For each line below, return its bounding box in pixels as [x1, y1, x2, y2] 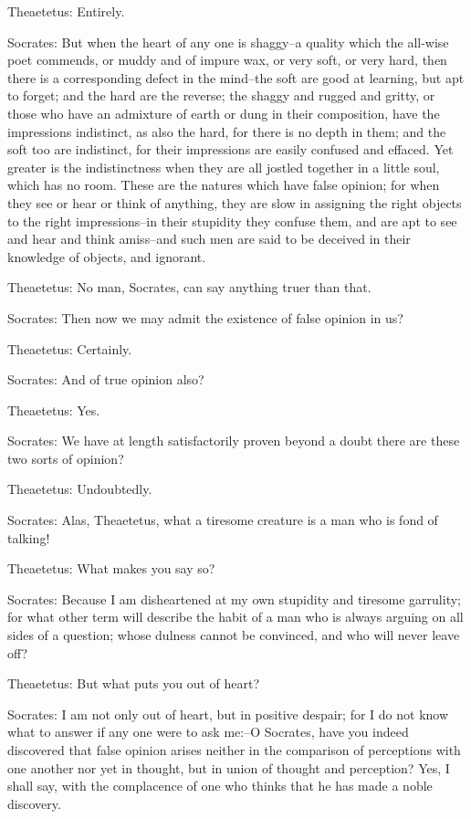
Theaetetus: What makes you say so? [7, 559, 215, 578]
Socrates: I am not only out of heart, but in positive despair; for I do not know [7, 704, 449, 723]
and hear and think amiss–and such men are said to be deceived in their [7, 229, 411, 248]
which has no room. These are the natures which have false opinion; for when [7, 175, 440, 194]
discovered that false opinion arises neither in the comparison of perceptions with [7, 740, 461, 759]
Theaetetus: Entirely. [7, 2, 125, 20]
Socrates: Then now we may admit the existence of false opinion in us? [7, 308, 403, 327]
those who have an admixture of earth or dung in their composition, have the [7, 103, 440, 122]
